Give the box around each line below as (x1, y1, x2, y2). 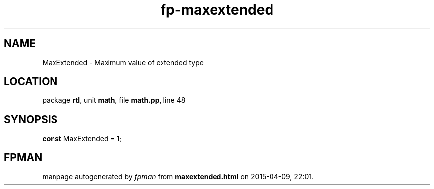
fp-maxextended (160, 1, 274, 18)
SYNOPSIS (4, 113, 58, 126)
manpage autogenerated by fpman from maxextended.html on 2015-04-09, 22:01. (42, 172, 314, 181)
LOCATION (4, 75, 58, 88)
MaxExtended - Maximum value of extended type (42, 58, 204, 67)
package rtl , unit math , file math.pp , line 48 (42, 96, 186, 105)
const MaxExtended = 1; (42, 134, 122, 143)
